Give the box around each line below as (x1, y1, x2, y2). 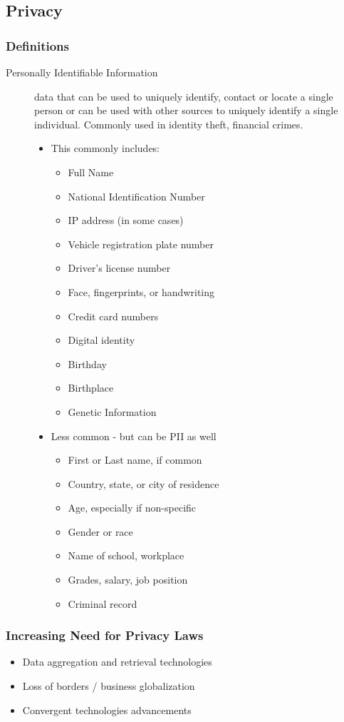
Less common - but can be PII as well (51, 428, 217, 443)
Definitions (6, 36, 69, 54)
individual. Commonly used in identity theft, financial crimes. (34, 116, 303, 131)
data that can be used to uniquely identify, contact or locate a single (34, 88, 333, 103)
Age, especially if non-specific (68, 500, 197, 515)
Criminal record (68, 596, 137, 611)
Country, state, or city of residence (68, 476, 219, 491)
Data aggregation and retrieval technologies (22, 654, 212, 669)
